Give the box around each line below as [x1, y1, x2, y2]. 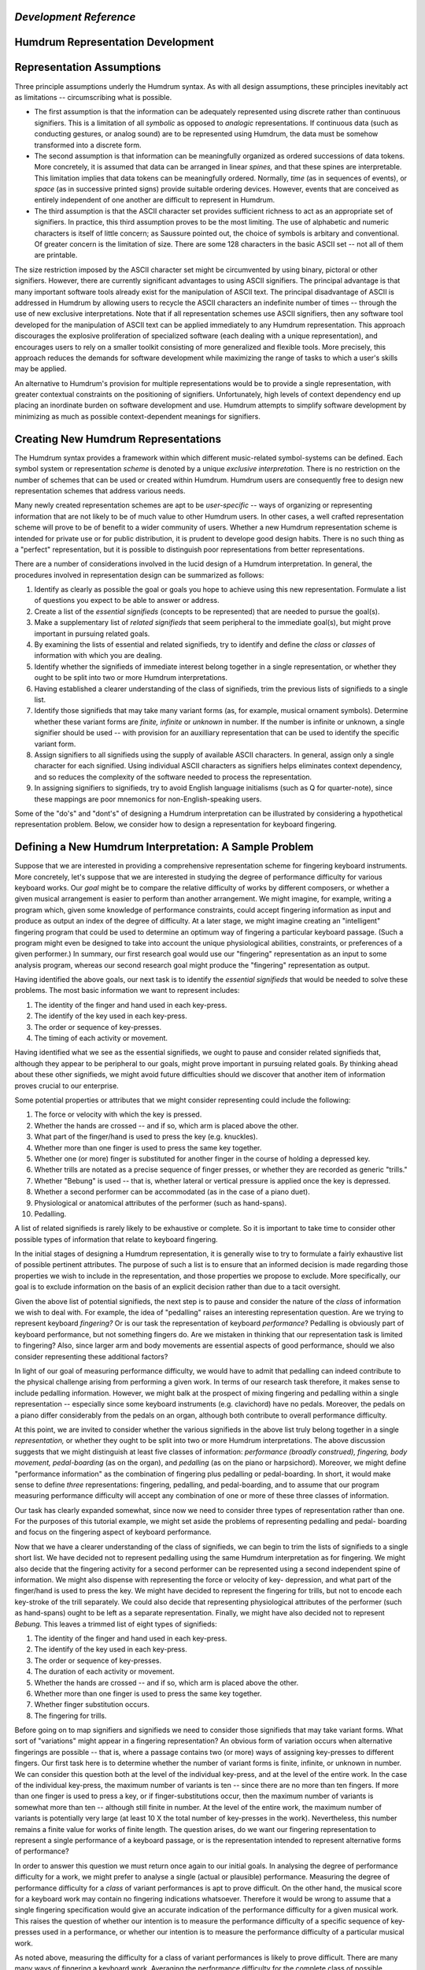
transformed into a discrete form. [34, 140, 142, 150]
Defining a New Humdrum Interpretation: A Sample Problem [14, 840, 314, 854]
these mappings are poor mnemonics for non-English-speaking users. [34, 794, 262, 804]
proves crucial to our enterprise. [14, 1080, 120, 1091]
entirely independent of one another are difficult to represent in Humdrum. [34, 195, 275, 205]
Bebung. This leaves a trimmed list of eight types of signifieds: [14, 1619, 217, 1629]
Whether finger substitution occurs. [34, 1700, 150, 1709]
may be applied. [14, 364, 67, 374]
